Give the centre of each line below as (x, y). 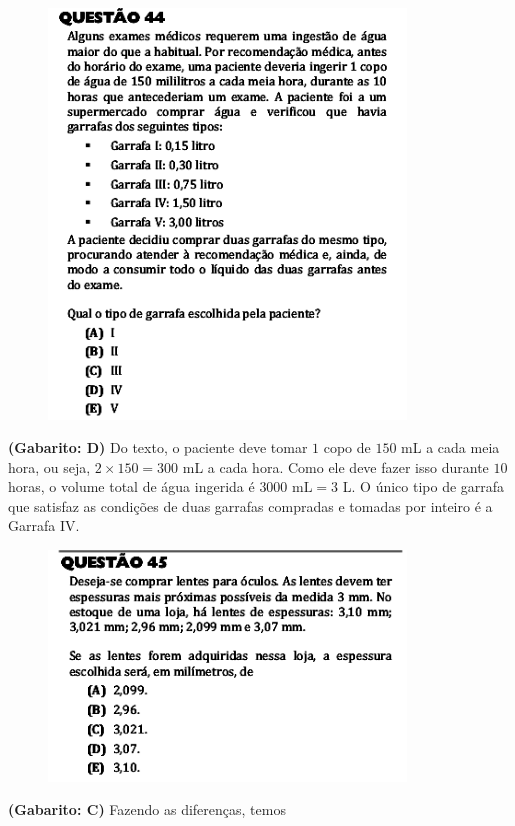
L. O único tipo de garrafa (423, 486)
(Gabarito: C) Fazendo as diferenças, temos (147, 809)
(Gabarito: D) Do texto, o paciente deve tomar (158, 447)
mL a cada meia (450, 447)
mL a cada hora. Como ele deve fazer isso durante (335, 466)
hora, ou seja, (49, 466)
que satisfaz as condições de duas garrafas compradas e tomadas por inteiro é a (250, 505)
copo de (347, 447)
